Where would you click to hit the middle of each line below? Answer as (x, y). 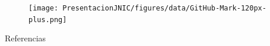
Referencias (26, 38)
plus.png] (48, 20)
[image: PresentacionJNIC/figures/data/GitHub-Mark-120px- (147, 8)
